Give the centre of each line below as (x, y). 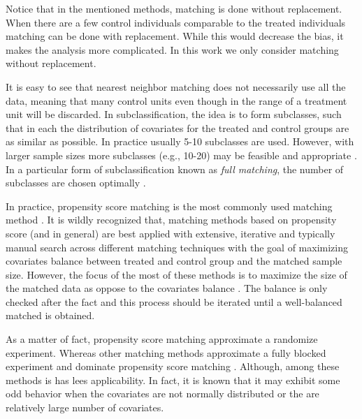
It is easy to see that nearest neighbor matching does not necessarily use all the (176, 86)
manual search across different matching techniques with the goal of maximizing (177, 247)
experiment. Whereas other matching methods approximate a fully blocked (166, 352)
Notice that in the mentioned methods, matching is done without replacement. (174, 8)
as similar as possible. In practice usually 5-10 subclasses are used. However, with (180, 141)
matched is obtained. (50, 315)
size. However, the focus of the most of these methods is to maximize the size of (176, 274)
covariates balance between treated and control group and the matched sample (174, 261)
